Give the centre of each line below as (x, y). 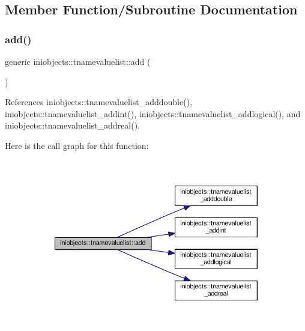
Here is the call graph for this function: (77, 145)
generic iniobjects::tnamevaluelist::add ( (78, 61)
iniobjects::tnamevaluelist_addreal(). (73, 125)
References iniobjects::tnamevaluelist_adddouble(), (98, 102)
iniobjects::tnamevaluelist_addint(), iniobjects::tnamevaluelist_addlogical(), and (153, 113)
